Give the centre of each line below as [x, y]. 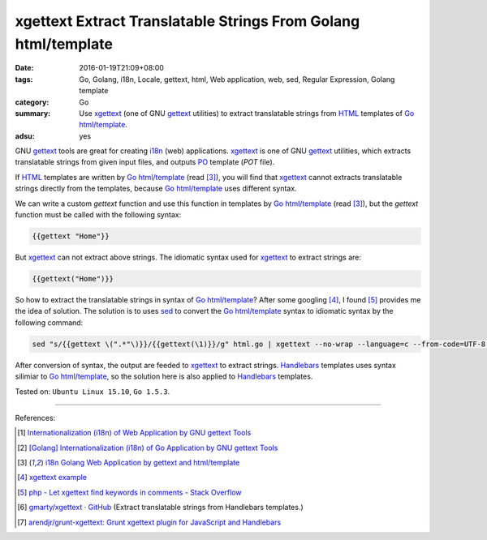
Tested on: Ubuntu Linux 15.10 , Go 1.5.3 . [93, 391]
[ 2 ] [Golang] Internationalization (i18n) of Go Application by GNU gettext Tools [148, 448]
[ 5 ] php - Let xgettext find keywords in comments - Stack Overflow [130, 492]
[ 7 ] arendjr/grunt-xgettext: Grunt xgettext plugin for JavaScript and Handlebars [149, 522]
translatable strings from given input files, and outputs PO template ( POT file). [145, 162]
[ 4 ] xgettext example [52, 478]
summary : [33, 113]
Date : [24, 68]
